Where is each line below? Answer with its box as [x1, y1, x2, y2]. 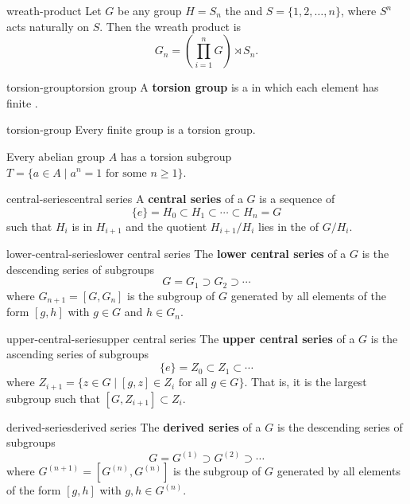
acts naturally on [6, 18, 89, 34]
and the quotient [126, 217, 207, 234]
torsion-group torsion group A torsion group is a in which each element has [6, 79, 379, 96]
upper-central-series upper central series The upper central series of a [6, 330, 355, 346]
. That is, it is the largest [244, 373, 367, 390]
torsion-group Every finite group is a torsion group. [6, 121, 256, 138]
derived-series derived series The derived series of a [6, 418, 261, 435]
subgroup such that [6, 389, 101, 406]
